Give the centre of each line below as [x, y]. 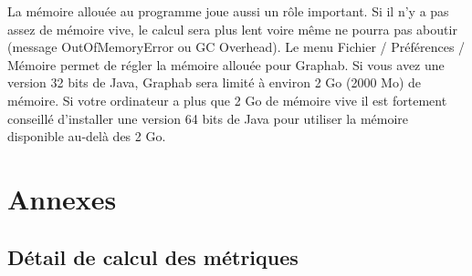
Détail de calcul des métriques [153, 256]
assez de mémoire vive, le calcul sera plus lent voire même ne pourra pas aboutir [232, 29]
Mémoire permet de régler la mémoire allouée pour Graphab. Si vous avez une [226, 64]
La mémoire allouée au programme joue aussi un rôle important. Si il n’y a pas [228, 11]
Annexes [62, 198]
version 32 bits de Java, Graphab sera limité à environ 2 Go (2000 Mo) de [215, 82]
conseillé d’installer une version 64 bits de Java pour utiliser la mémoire [208, 118]
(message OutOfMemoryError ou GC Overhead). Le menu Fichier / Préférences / [236, 47]
